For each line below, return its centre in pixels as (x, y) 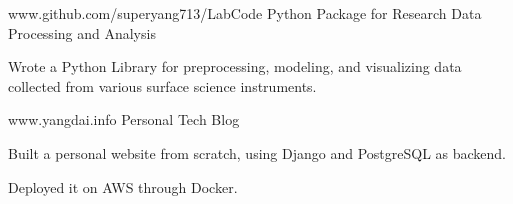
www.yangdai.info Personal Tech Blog (124, 119)
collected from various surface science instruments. (162, 85)
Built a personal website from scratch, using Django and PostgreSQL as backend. (257, 152)
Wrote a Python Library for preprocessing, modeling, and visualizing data (235, 66)
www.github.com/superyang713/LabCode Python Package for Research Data (245, 13)
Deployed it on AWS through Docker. (123, 186)
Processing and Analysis (82, 32)
